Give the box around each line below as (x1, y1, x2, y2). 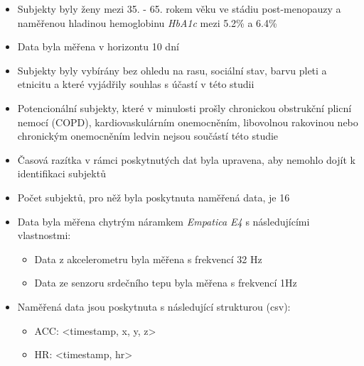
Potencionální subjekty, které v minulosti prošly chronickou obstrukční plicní (17, 100, 352, 115)
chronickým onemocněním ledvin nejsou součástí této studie (17, 128, 279, 143)
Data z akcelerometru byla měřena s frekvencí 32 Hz (34, 251, 262, 266)
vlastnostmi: (17, 228, 71, 243)
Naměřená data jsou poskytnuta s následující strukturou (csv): (17, 299, 291, 314)
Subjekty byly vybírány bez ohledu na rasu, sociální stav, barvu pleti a (17, 62, 327, 77)
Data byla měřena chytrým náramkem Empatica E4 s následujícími (17, 213, 310, 228)
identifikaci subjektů (17, 166, 106, 181)
